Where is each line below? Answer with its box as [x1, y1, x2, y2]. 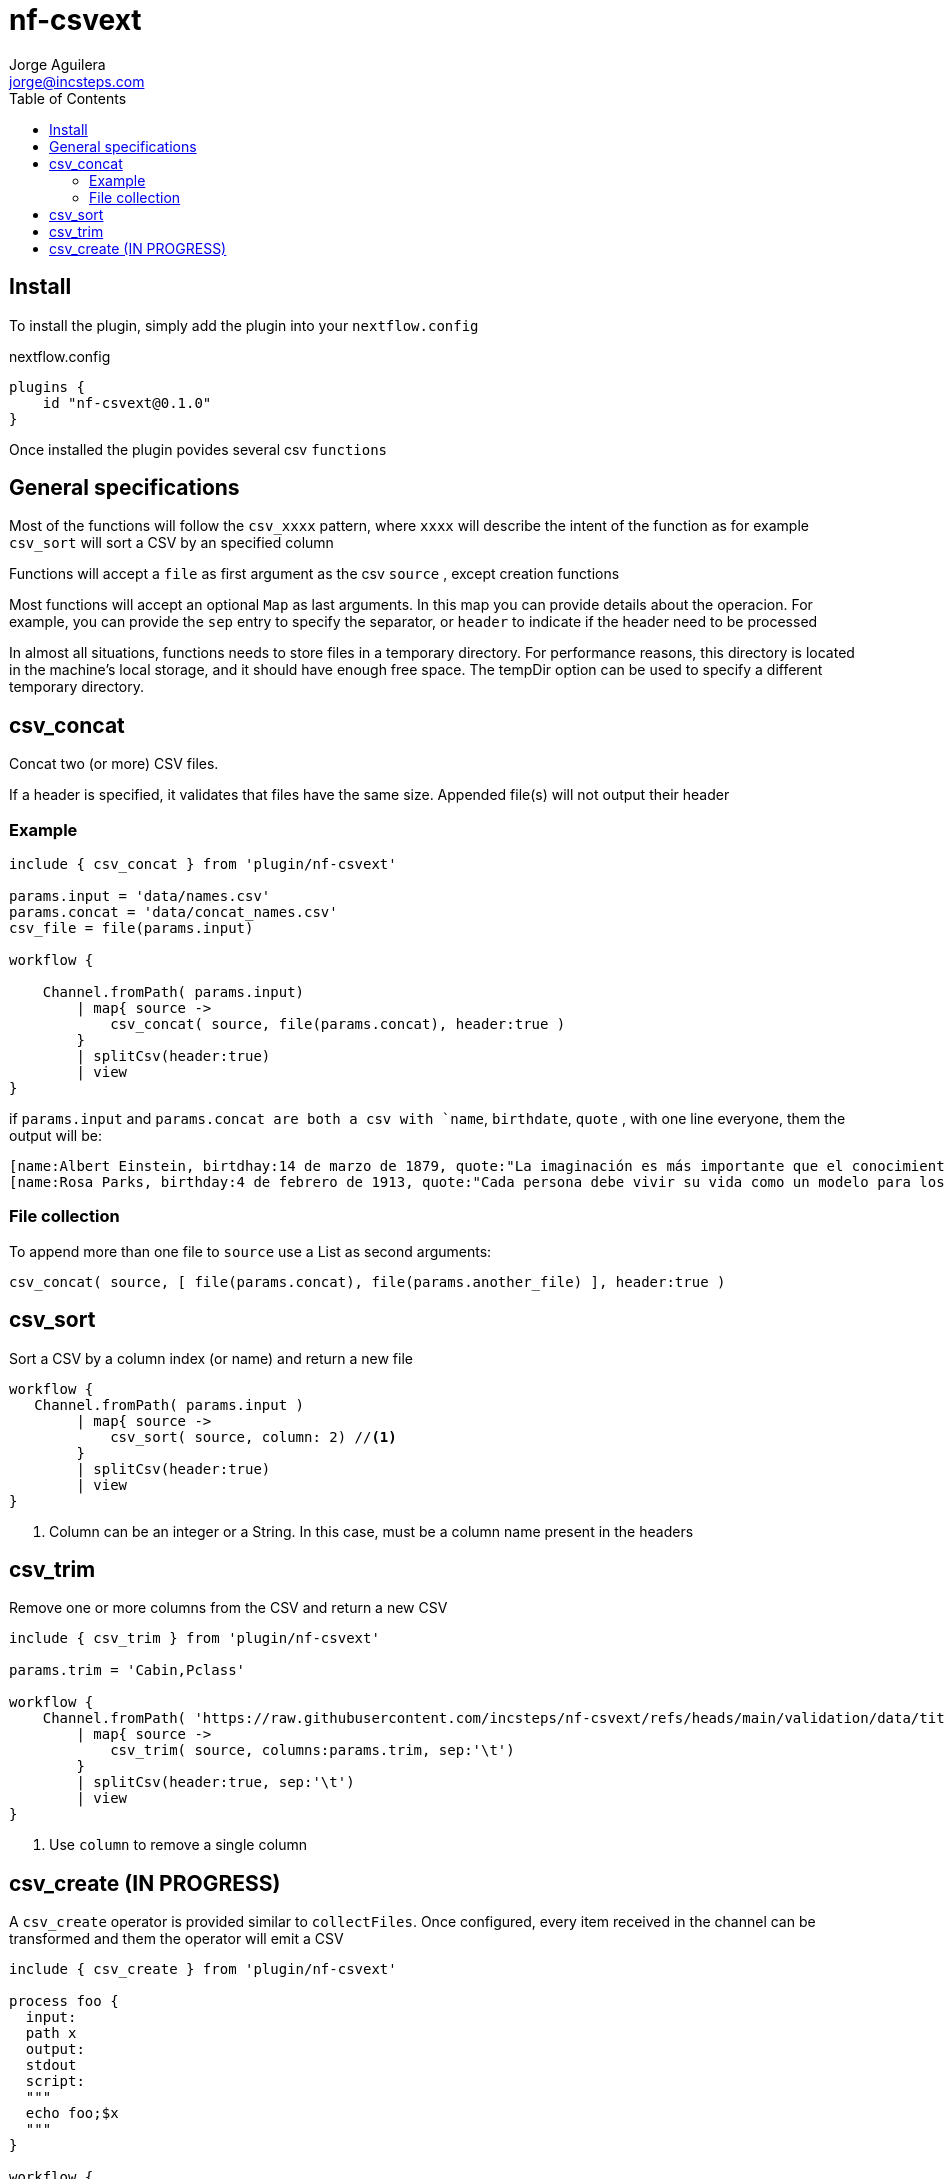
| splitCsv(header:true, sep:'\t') [76, 1774, 355, 1791]
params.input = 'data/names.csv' [9, 888, 271, 905]
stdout [25, 2057, 77, 2074]
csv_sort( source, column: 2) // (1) [110, 1428, 397, 1445]
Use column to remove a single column [49, 1836, 308, 1854]
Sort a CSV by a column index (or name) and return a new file [9, 1349, 413, 1367]
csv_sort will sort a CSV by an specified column [9, 534, 334, 552]
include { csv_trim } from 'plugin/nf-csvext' [9, 1630, 380, 1647]
